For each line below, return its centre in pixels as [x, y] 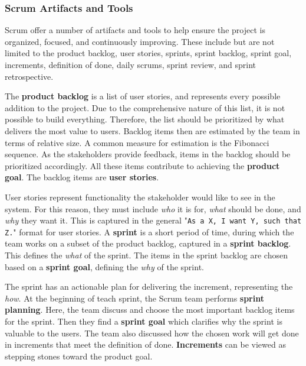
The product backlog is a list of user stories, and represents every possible [143, 96]
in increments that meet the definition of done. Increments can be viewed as [145, 344]
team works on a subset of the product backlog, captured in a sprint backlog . [148, 243]
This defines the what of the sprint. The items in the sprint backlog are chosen [146, 255]
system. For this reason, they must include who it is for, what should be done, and [153, 208]
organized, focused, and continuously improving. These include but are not [140, 41]
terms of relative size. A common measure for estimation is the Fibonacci [137, 142]
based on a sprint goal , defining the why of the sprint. [104, 266]
